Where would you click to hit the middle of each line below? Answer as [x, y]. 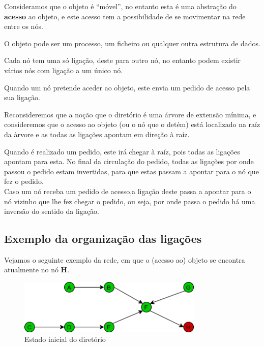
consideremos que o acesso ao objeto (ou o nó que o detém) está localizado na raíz [132, 124]
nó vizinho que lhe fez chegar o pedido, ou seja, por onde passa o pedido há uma [130, 201]
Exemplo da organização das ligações [103, 239]
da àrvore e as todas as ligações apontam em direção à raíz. [97, 134]
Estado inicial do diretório [65, 339]
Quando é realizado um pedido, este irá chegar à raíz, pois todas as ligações [122, 151]
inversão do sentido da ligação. [52, 211]
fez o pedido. [24, 181]
